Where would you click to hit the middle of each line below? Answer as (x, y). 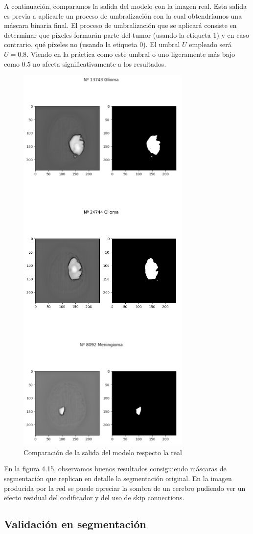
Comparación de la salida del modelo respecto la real (103, 452)
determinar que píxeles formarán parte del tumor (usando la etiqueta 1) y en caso (126, 35)
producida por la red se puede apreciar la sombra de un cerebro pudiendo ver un (125, 488)
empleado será (210, 44)
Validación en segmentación (75, 524)
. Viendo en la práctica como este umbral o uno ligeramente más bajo (131, 54)
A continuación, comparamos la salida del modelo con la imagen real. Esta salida (126, 6)
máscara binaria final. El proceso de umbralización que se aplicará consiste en (120, 25)
